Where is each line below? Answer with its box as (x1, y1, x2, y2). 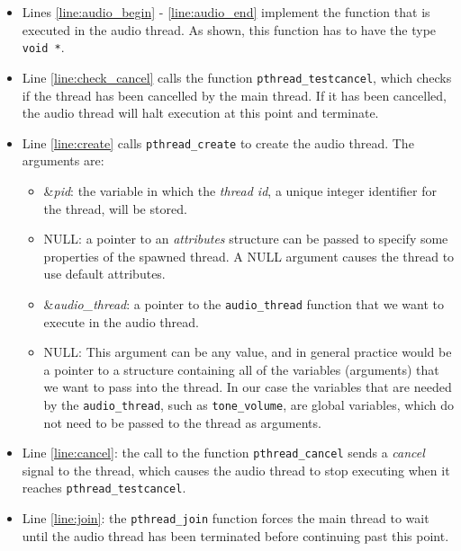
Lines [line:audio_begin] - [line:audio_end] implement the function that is (22, 3, 430, 21)
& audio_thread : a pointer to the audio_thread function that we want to (43, 294, 444, 313)
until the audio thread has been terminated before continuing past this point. (22, 526, 449, 545)
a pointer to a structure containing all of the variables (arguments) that (43, 360, 439, 378)
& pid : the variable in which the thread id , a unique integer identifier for (43, 181, 437, 200)
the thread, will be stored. (43, 199, 187, 218)
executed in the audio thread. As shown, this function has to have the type (22, 20, 437, 39)
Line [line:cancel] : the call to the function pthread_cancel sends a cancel (22, 443, 425, 462)
